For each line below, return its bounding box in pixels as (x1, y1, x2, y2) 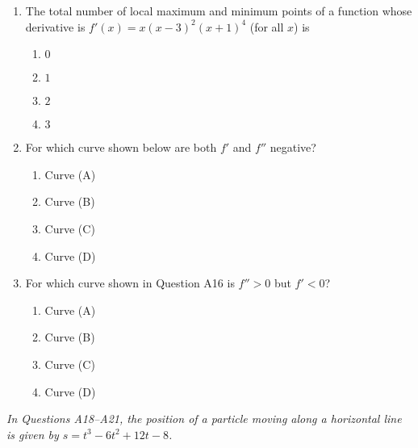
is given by (6, 425, 59, 442)
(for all (249, 18, 284, 35)
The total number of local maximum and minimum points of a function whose (25, 2, 412, 19)
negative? (270, 139, 316, 156)
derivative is (25, 18, 86, 35)
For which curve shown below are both (25, 139, 217, 156)
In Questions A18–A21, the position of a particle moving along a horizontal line (6, 410, 402, 427)
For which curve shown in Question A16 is (25, 274, 235, 291)
